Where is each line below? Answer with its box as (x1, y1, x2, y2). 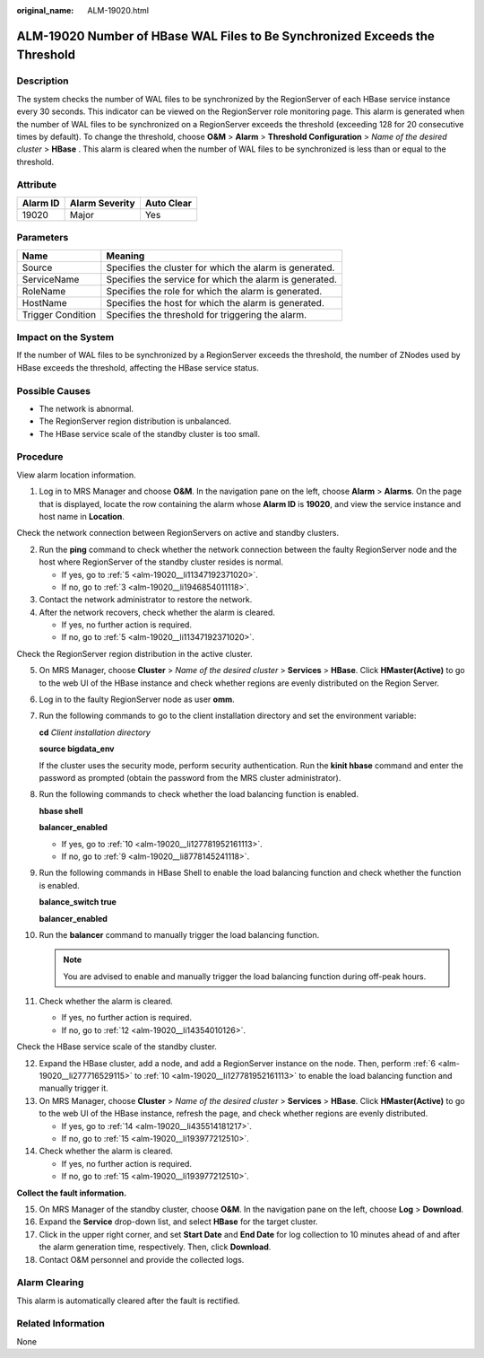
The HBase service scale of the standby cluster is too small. (39, 428, 261, 439)
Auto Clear (144, 197, 193, 209)
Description (16, 74, 69, 87)
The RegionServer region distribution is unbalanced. (39, 416, 232, 426)
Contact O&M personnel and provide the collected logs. (39, 1254, 245, 1265)
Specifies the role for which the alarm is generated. (106, 285, 323, 297)
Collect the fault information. (16, 1187, 127, 1198)
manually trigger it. (39, 1082, 109, 1094)
